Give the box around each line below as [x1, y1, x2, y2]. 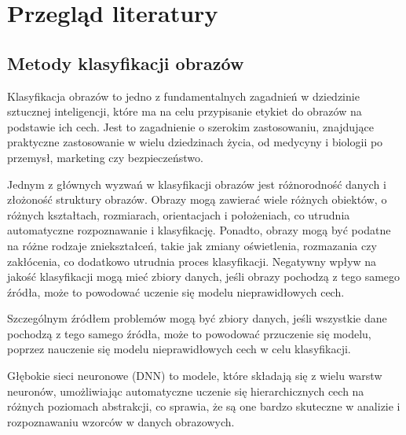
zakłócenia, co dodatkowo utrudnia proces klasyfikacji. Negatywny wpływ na [7, 253, 377, 269]
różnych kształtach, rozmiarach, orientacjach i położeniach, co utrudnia [7, 206, 350, 223]
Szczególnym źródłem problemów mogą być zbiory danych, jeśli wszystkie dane [7, 310, 387, 326]
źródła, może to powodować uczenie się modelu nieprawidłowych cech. [7, 283, 345, 300]
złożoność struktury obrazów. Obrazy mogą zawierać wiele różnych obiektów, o [7, 191, 387, 208]
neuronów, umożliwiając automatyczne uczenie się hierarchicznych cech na [7, 382, 364, 399]
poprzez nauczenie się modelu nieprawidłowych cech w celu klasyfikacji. [7, 341, 351, 357]
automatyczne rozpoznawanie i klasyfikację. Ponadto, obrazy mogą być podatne [7, 222, 391, 238]
